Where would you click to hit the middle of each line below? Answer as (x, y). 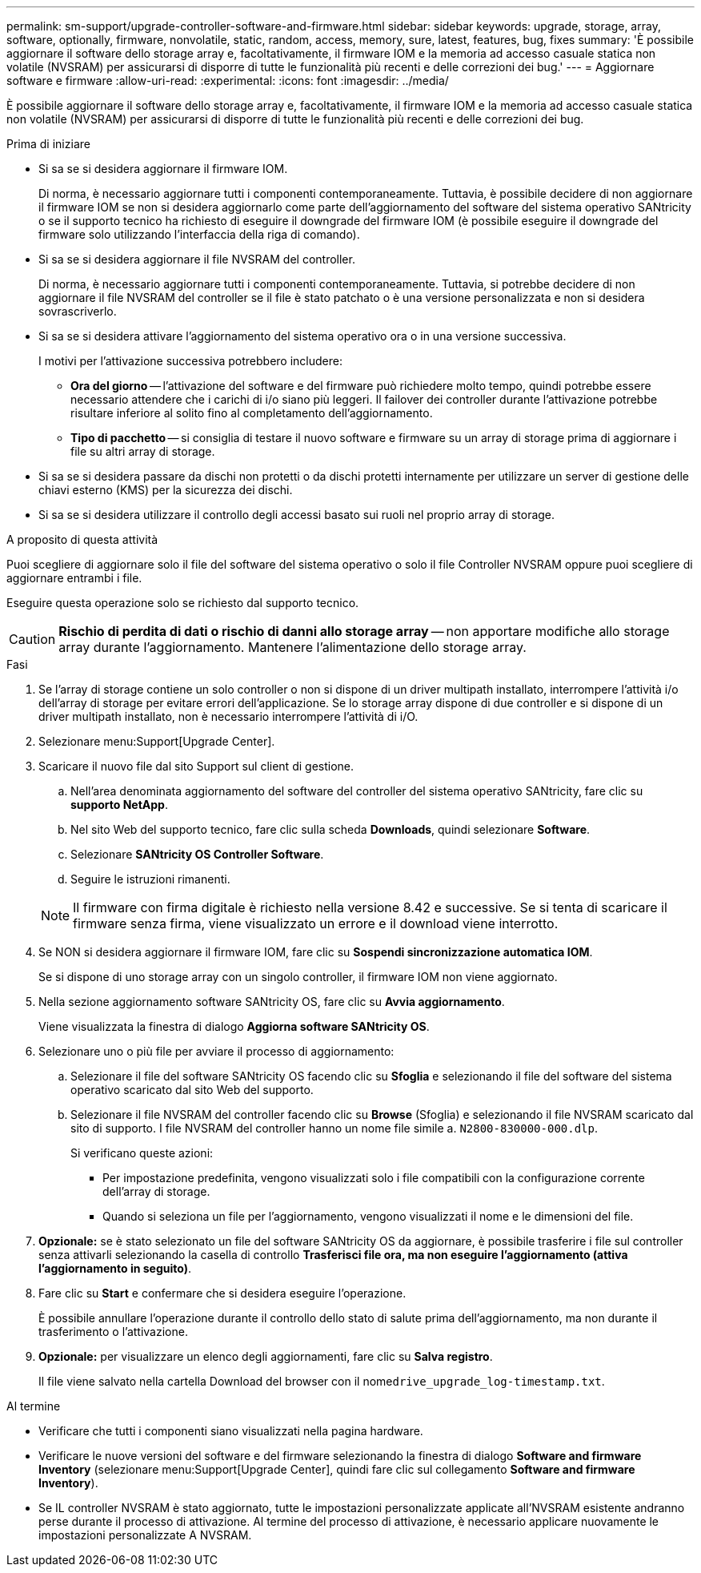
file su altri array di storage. (143, 451)
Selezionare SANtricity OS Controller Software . (197, 854)
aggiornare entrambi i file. (74, 578)
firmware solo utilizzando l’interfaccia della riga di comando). (199, 234)
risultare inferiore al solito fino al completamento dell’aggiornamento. (252, 413)
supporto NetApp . (119, 805)
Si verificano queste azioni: (142, 1153)
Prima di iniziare (48, 144)
